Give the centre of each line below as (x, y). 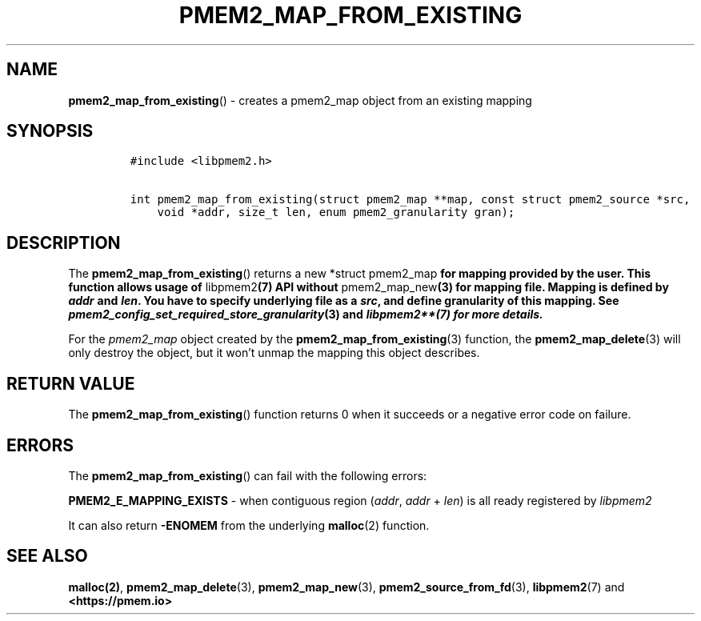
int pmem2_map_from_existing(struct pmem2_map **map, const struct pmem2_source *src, (410, 200)
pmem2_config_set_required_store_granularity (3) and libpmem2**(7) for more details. (306, 315)
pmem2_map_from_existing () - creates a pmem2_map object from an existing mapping (300, 100)
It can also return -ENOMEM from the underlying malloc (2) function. (249, 525)
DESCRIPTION (64, 242)
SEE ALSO (47, 556)
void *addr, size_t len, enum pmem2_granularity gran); (336, 212)
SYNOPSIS (50, 131)
